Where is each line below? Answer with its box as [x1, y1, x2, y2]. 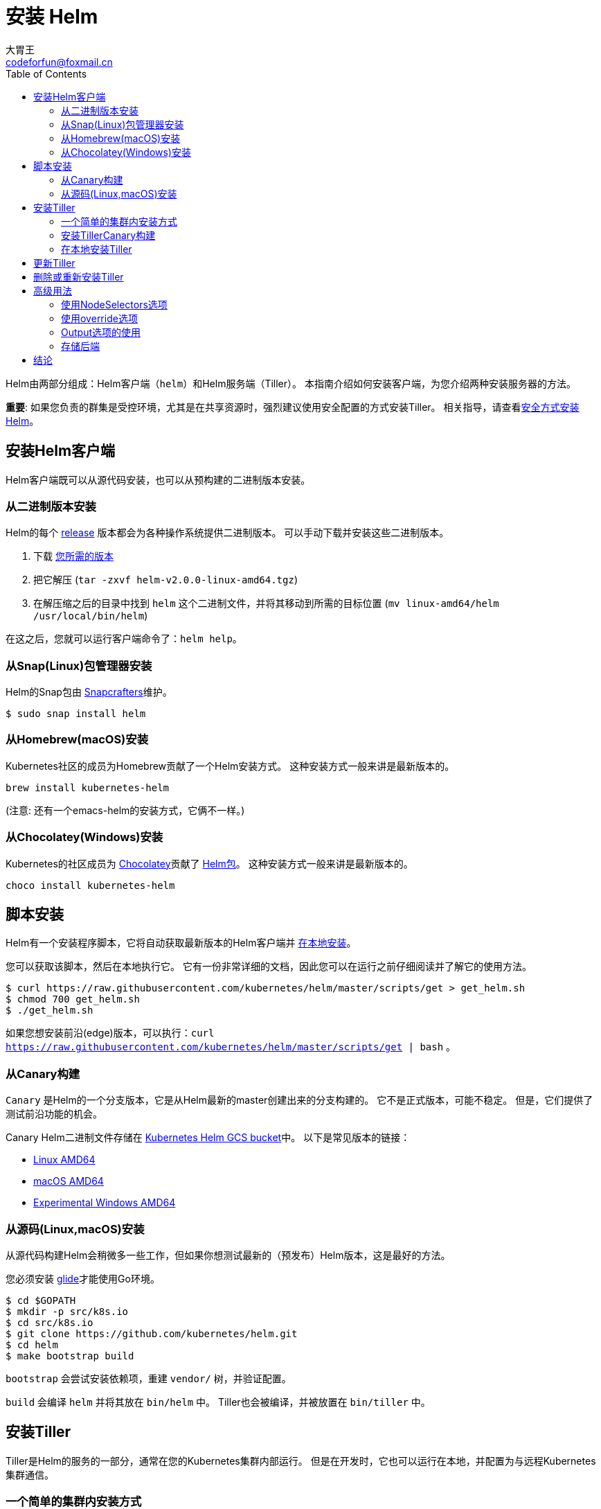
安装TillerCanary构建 [61, 229, 156, 241]
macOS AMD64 [33, 1175, 104, 1188]
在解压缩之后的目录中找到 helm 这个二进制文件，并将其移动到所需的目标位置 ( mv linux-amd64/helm [33, 597, 499, 610]
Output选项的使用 [61, 326, 141, 338]
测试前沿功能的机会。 [6, 1108, 102, 1120]
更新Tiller [33, 256, 75, 269]
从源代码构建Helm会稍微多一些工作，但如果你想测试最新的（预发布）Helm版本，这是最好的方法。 [6, 1248, 451, 1261]
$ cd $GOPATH [6, 1294, 76, 1306]
